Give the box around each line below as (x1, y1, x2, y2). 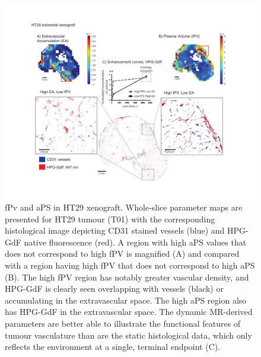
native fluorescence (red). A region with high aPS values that (24, 235, 247, 248)
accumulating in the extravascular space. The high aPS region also (5, 294, 247, 306)
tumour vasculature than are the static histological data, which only (5, 329, 252, 341)
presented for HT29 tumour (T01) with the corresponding (5, 212, 215, 225)
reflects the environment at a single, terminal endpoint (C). (5, 340, 221, 353)
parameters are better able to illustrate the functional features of (5, 317, 241, 330)
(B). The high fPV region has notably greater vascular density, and (5, 270, 249, 283)
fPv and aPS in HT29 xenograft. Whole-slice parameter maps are (5, 201, 243, 213)
